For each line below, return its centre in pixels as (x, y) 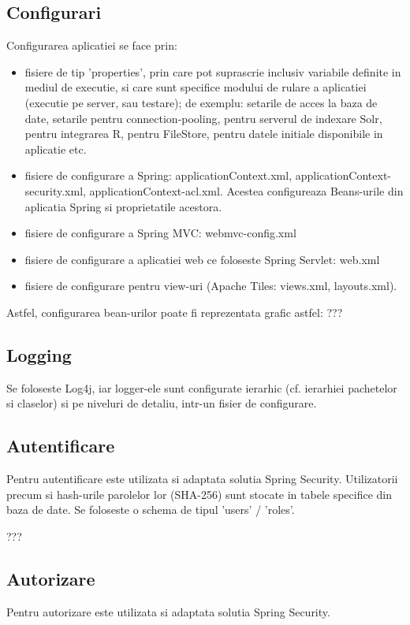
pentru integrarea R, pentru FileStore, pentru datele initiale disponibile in (204, 134)
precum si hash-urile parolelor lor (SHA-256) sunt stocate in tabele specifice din (199, 494)
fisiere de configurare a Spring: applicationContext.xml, (158, 175)
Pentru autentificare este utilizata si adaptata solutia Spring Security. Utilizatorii (202, 479)
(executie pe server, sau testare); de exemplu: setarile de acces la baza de (201, 102)
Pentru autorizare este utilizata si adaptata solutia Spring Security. (168, 611)
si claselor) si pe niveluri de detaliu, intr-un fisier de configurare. (162, 403)
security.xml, (55, 190)
